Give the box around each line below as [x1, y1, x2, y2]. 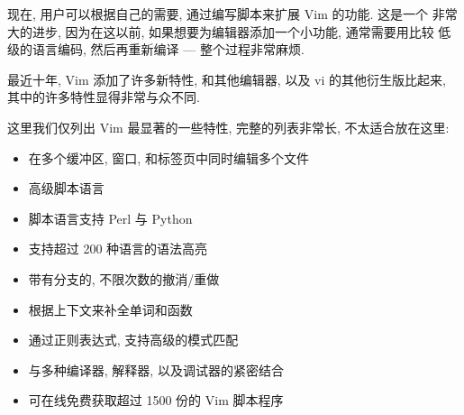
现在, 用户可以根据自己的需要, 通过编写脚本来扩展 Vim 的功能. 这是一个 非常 [7, 5, 458, 23]
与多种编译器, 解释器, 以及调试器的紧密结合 [28, 360, 284, 379]
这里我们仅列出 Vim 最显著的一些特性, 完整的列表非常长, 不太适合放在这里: [7, 117, 450, 136]
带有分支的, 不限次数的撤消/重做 [28, 269, 220, 288]
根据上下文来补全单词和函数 [28, 300, 193, 318]
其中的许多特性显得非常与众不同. [7, 88, 200, 106]
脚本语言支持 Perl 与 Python [28, 208, 193, 227]
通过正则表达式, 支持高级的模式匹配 [28, 330, 239, 349]
